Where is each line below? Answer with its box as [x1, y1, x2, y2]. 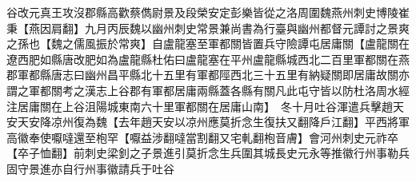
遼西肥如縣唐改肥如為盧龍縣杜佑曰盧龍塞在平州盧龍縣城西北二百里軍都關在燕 [6, 50, 410, 67]
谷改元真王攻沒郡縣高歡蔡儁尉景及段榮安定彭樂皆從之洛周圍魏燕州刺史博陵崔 [6, 4, 410, 20]
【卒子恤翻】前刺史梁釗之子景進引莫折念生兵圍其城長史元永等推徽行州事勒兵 [6, 144, 410, 161]
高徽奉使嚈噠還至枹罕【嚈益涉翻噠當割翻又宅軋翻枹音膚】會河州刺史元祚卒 [6, 129, 398, 145]
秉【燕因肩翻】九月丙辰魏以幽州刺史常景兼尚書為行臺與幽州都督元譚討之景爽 [6, 19, 410, 36]
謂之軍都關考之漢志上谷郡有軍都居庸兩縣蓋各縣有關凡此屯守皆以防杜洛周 [6, 81, 387, 98]
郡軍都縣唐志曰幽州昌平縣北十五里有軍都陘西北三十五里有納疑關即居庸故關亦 [6, 66, 410, 83]
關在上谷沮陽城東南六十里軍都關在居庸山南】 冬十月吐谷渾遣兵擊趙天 [39, 97, 404, 114]
